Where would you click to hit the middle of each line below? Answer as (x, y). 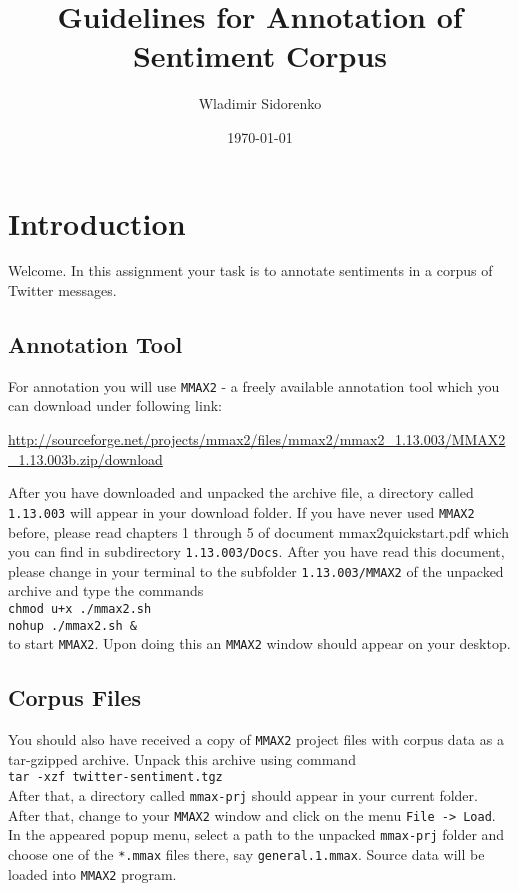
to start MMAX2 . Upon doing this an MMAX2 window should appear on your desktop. (259, 643)
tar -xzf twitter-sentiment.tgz (115, 777)
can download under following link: (115, 405)
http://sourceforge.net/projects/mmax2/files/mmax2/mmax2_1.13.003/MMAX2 (257, 439)
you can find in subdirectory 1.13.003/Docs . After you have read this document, (256, 551)
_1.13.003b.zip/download (85, 458)
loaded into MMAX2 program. (92, 873)
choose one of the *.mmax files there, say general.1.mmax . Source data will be (246, 854)
